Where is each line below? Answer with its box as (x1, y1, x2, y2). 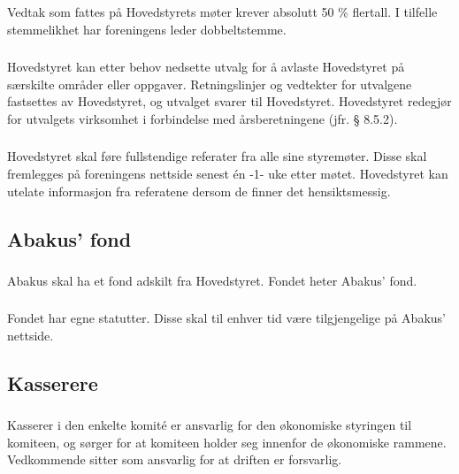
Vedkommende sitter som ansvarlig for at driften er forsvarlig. (7, 450, 342, 469)
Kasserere (7, 369, 98, 396)
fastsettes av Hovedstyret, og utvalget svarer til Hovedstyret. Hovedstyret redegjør (7, 92, 452, 111)
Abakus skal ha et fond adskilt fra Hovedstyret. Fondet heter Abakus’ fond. (7, 271, 417, 289)
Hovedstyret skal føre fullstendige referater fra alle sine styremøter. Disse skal (7, 147, 427, 165)
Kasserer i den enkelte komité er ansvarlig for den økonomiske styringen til (7, 416, 412, 434)
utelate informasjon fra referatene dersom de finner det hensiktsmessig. (7, 181, 391, 200)
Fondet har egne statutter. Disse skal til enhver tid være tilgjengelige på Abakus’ (7, 309, 446, 327)
